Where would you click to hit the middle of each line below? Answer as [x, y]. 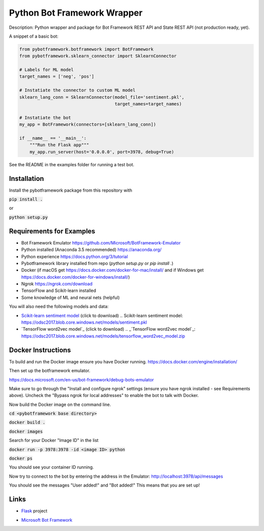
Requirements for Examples [52, 231]
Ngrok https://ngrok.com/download [57, 284]
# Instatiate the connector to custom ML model [77, 90]
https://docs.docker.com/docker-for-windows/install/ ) [76, 277]
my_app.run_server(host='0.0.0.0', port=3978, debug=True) [102, 152]
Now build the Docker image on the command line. [60, 404]
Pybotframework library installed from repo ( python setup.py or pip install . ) [97, 263]
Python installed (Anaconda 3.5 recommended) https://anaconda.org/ [91, 250]
